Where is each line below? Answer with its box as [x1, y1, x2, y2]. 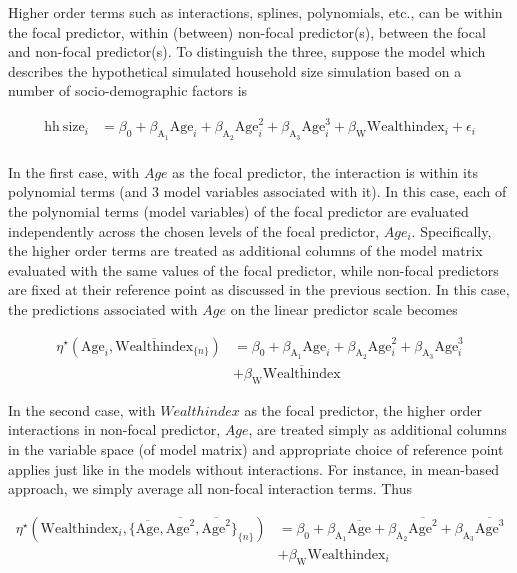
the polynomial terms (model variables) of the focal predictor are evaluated [8, 200, 469, 221]
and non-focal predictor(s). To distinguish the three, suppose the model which [8, 41, 486, 62]
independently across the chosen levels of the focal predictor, [8, 220, 380, 241]
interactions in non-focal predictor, [8, 419, 221, 440]
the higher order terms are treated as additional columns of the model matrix [8, 240, 483, 261]
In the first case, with [8, 161, 140, 182]
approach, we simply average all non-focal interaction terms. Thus [8, 478, 413, 499]
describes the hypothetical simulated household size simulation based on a [8, 60, 462, 81]
